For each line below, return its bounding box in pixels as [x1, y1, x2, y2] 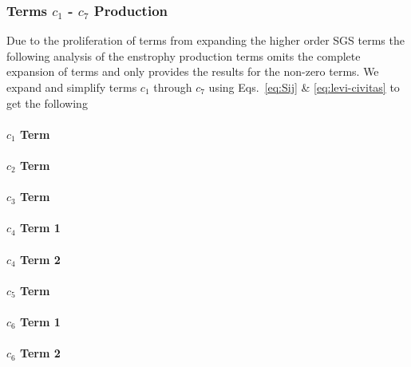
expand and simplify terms [6, 79, 137, 95]
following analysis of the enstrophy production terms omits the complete [6, 47, 361, 64]
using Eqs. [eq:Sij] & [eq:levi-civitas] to [208, 79, 400, 95]
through [153, 79, 192, 95]
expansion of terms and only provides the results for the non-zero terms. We [6, 63, 379, 80]
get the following [6, 94, 88, 111]
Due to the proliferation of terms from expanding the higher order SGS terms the [6, 32, 405, 49]
